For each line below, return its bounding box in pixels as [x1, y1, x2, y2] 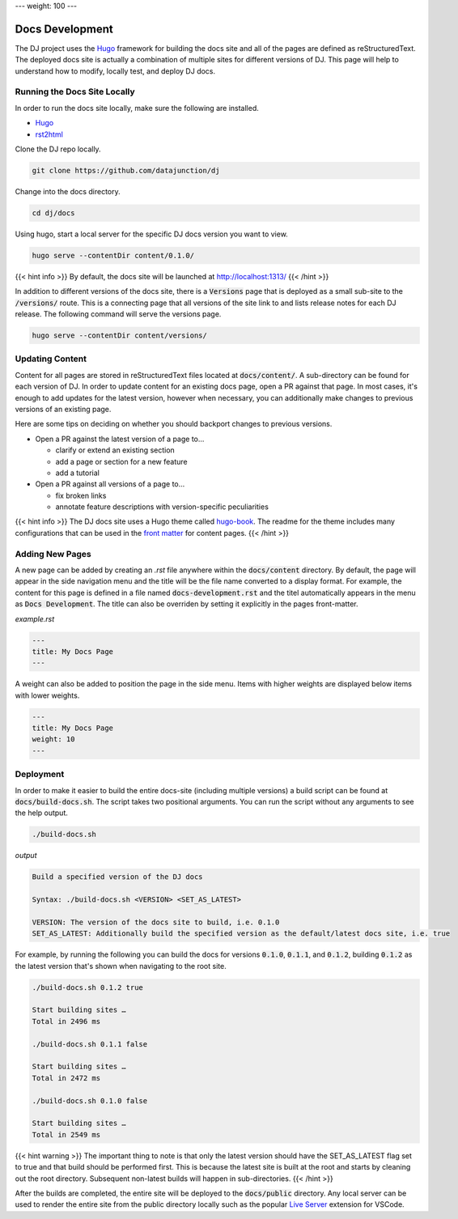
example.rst [15, 614, 55, 623]
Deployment [15, 769, 65, 780]
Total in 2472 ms [32, 1073, 101, 1082]
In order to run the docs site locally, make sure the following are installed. [15, 103, 259, 113]
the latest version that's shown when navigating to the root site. [15, 961, 227, 971]
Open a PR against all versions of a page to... [35, 479, 185, 489]
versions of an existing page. [15, 404, 112, 414]
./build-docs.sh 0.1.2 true [32, 983, 143, 992]
